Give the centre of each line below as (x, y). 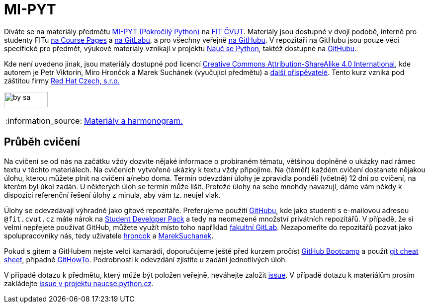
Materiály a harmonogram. (133, 120)
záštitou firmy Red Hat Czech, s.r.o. (62, 80)
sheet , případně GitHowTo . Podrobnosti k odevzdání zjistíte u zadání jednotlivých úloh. (146, 259)
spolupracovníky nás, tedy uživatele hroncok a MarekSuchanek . (109, 235)
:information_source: (44, 120)
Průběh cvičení (42, 142)
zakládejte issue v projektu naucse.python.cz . (79, 283)
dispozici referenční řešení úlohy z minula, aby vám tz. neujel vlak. (112, 195)
